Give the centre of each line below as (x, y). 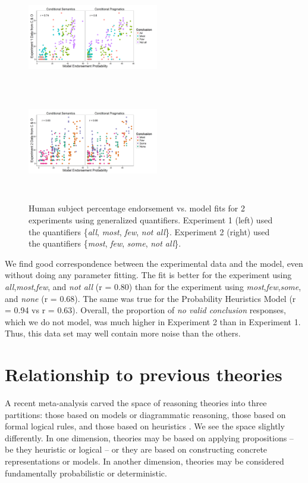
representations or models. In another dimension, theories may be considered (144, 461)
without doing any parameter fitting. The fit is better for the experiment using (148, 275)
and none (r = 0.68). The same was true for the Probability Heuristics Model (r (150, 298)
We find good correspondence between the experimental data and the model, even (154, 263)
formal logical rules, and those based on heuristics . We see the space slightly (145, 426)
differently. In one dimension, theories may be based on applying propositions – (149, 437)
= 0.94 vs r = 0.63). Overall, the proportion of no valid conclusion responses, (145, 310)
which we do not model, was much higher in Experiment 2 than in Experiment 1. (153, 321)
